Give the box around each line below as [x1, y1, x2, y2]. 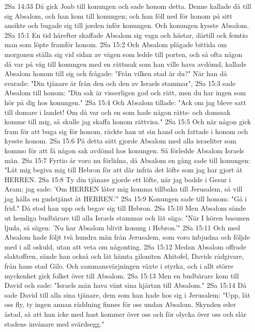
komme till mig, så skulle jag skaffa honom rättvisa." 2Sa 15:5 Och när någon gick [4, 116, 251, 127]
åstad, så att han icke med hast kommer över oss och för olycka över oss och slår [4, 309, 247, 319]
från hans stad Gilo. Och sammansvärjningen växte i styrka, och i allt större [4, 261, 234, 271]
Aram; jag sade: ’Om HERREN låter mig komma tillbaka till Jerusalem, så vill [4, 184, 243, 194]
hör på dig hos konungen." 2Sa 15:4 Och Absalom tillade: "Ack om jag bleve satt [4, 97, 246, 107]
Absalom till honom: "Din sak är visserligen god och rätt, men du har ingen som [4, 87, 246, 98]
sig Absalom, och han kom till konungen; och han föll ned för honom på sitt [4, 10, 232, 21]
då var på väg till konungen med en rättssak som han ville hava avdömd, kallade [4, 58, 247, 69]
